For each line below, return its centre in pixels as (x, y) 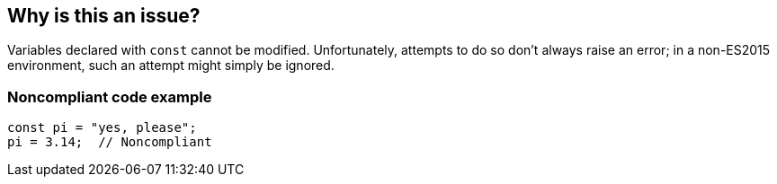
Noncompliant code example (110, 96)
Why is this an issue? (104, 16)
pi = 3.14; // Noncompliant (110, 142)
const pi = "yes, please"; (102, 128)
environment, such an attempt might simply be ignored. (171, 66)
